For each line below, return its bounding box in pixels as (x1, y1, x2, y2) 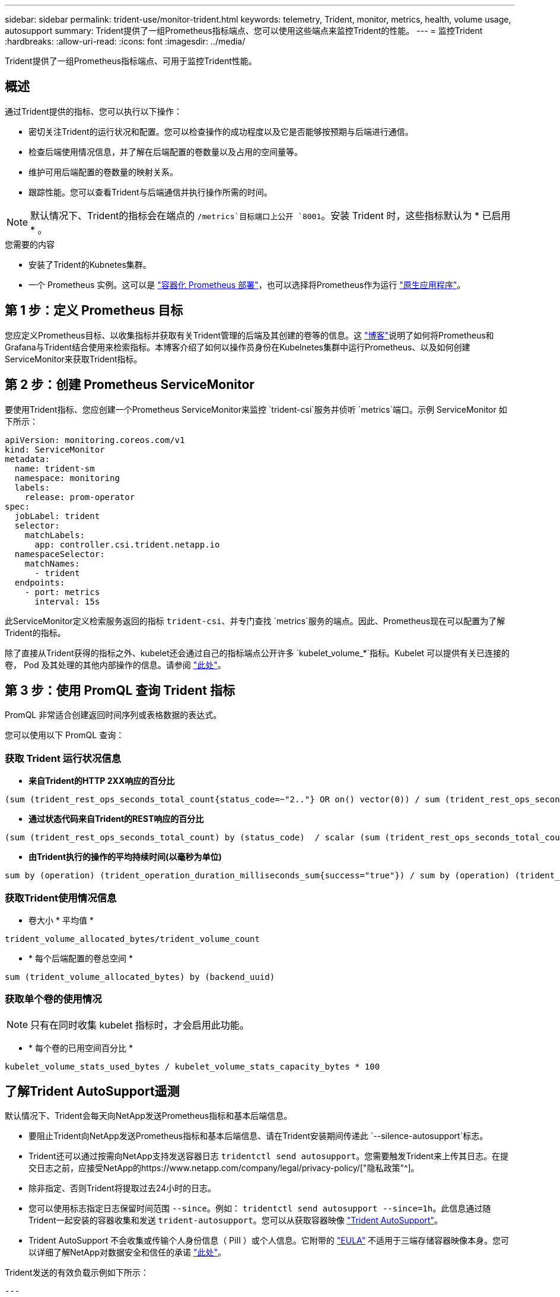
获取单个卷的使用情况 (5, 993, 102, 1005)
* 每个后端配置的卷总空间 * (28, 953, 133, 963)
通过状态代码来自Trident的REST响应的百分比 (28, 814, 204, 824)
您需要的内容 (5, 239, 55, 249)
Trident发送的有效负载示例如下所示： (5, 1267, 149, 1278)
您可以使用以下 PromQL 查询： (5, 730, 125, 741)
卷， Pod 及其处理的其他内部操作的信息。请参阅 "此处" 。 (5, 659, 226, 670)
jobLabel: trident (14, 511, 100, 521)
